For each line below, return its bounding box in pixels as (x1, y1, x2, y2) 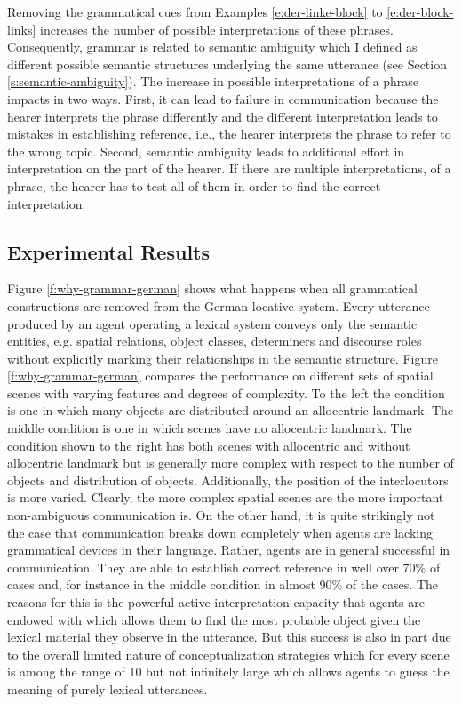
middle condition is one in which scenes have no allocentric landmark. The (7, 419, 412, 437)
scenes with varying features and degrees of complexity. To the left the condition (7, 383, 445, 402)
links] (7, 20, 36, 38)
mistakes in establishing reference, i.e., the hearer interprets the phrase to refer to (7, 124, 451, 143)
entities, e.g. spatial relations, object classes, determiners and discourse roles (7, 332, 422, 350)
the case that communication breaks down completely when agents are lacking (7, 523, 433, 541)
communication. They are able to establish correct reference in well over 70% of (7, 557, 441, 576)
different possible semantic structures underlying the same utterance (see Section (7, 54, 447, 73)
